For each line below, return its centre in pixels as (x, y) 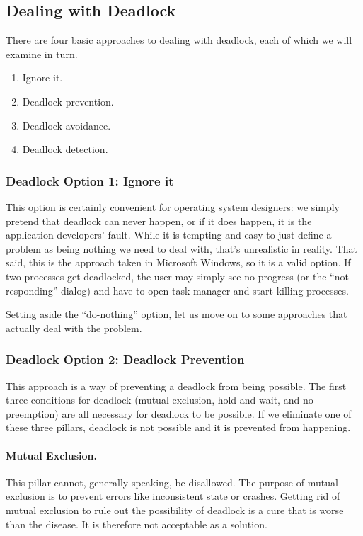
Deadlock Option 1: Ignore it (90, 180)
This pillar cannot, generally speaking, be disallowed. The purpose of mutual (172, 482)
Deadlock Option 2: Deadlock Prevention (125, 359)
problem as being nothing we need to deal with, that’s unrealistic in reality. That (181, 248)
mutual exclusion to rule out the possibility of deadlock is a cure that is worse (175, 509)
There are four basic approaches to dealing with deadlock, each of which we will (179, 40)
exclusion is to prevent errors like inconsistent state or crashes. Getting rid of (173, 496)
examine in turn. (42, 53)
